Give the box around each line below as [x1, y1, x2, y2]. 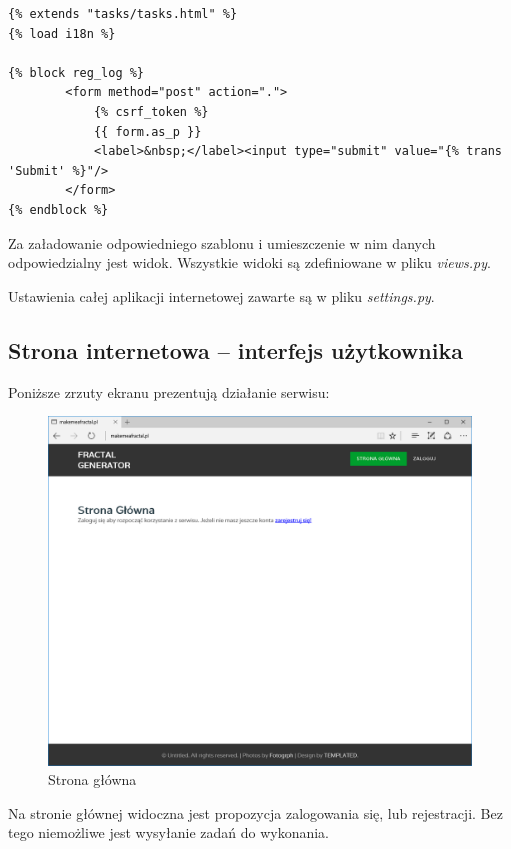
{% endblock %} [8, 202, 109, 217]
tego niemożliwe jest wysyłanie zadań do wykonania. [8, 822, 330, 843]
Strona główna [48, 769, 137, 790]
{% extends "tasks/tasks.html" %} [8, 7, 238, 21]
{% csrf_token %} [93, 104, 209, 119]
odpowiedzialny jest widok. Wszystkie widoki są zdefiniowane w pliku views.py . [8, 252, 491, 273]
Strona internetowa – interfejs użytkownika [8, 334, 463, 365]
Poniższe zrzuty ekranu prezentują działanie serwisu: [8, 381, 330, 402]
